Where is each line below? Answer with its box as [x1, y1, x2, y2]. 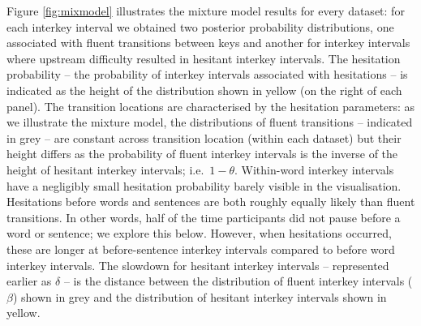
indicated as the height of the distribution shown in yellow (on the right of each [6, 81, 402, 98]
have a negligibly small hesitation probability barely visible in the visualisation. [6, 177, 402, 194]
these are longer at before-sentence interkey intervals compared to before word [6, 240, 395, 257]
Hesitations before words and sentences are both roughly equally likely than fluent [6, 193, 415, 210]
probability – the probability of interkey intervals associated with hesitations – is [6, 66, 408, 83]
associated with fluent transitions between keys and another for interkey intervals [6, 34, 410, 51]
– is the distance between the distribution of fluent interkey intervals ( [63, 272, 413, 290]
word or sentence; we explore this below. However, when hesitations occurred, [6, 225, 392, 242]
